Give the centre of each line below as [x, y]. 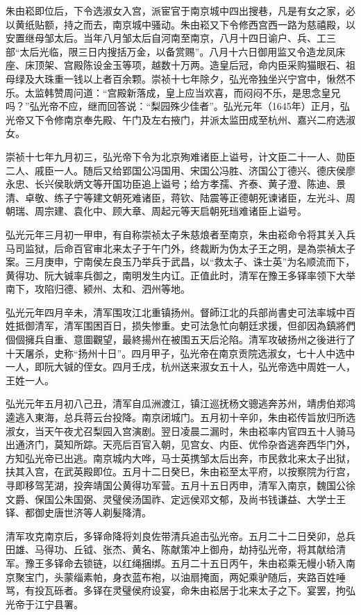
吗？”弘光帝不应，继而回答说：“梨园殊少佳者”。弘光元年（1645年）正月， [173, 106]
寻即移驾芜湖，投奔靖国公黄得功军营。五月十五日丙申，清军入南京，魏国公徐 [180, 485]
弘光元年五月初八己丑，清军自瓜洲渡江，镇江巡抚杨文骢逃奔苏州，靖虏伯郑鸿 [180, 403]
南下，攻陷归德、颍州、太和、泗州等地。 [98, 289]
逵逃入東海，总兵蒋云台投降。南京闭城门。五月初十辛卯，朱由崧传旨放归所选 [180, 417]
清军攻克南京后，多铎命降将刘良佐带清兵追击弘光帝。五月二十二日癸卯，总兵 [180, 535]
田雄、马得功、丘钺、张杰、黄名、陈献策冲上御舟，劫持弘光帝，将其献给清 [176, 549]
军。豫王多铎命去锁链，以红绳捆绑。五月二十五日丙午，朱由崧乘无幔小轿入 [176, 563]
